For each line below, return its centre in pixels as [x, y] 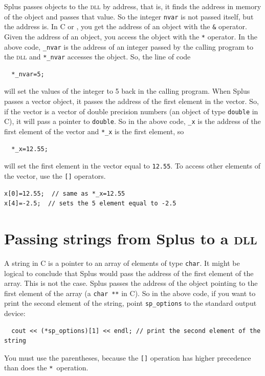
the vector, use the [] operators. [55, 175]
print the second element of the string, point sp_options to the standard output [130, 303]
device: [15, 313]
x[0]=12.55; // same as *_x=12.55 [65, 193]
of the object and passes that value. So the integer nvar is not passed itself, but [129, 16]
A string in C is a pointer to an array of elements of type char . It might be [122, 263]
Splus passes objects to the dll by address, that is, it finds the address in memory [133, 6]
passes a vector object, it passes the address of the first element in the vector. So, [131, 101]
